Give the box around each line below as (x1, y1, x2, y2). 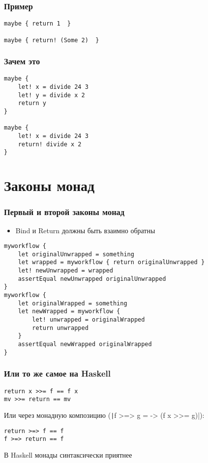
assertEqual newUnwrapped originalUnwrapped (18, 275, 166, 282)
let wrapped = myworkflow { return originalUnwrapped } (18, 259, 205, 266)
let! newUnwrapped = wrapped (18, 267, 113, 274)
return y (18, 100, 46, 107)
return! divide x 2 (18, 140, 82, 148)
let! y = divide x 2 (18, 91, 85, 99)
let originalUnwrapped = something (18, 250, 134, 258)
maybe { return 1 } (4, 20, 71, 27)
